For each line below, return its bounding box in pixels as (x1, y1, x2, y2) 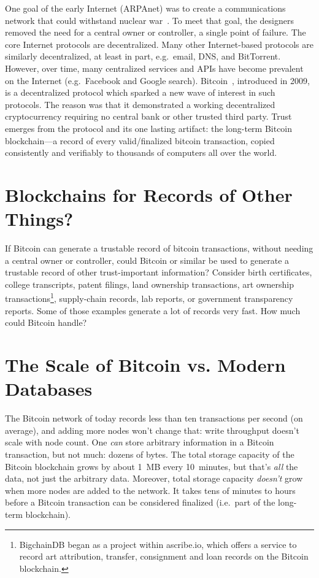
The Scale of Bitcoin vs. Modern (5, 352, 286, 377)
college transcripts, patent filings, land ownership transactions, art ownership (5, 277, 294, 290)
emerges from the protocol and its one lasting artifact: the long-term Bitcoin (5, 121, 293, 134)
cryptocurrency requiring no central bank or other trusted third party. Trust (5, 110, 292, 123)
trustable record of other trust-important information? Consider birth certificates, (5, 266, 312, 279)
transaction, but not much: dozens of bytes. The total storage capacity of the (5, 447, 294, 460)
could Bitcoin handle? (5, 316, 87, 329)
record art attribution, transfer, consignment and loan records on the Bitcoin (19, 550, 309, 563)
